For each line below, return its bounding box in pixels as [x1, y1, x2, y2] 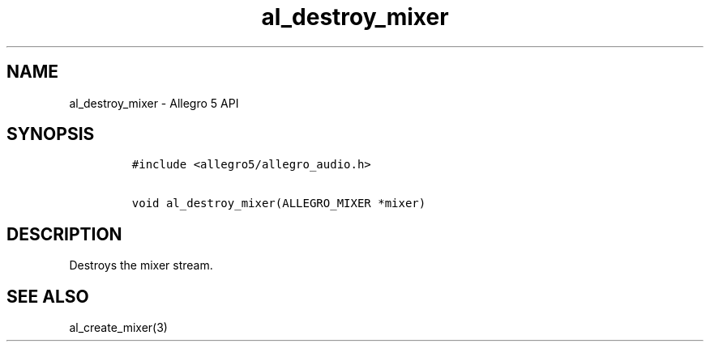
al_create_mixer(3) [69, 320, 168, 335]
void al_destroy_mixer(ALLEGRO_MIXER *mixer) [131, 197, 426, 210]
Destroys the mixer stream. [69, 258, 213, 273]
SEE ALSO [6, 286, 89, 307]
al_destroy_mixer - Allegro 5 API [69, 95, 239, 110]
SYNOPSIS [6, 124, 95, 145]
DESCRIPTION [6, 223, 122, 244]
